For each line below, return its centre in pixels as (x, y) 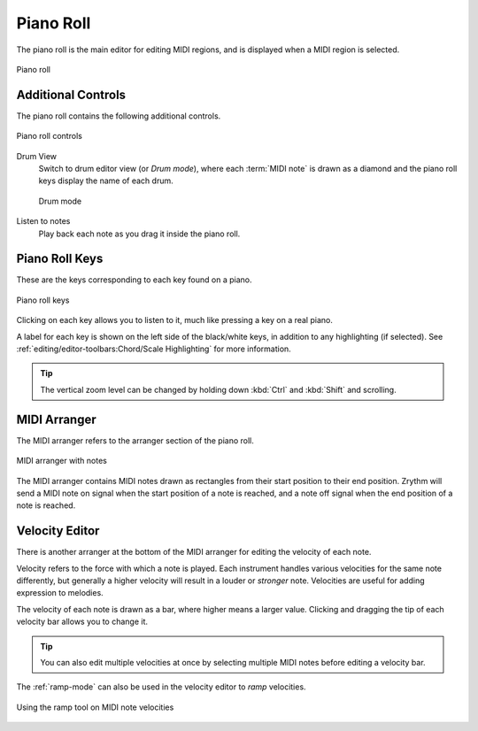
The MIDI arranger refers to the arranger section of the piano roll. (135, 440)
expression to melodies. (60, 593)
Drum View (37, 156)
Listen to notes (43, 221)
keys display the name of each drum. (106, 181)
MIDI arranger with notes (62, 461)
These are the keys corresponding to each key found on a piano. (134, 280)
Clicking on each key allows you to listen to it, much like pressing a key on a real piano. (175, 320)
